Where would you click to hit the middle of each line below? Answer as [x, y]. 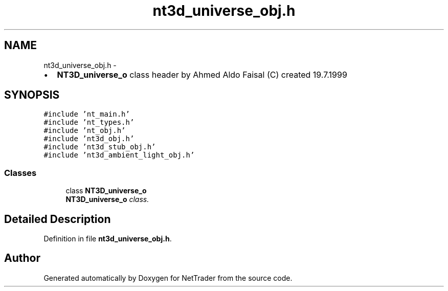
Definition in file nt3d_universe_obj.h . [108, 239]
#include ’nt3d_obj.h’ [89, 139]
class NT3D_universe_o [106, 191]
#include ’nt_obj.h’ [85, 131]
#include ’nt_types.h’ [89, 122]
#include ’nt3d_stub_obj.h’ [100, 147]
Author [22, 258]
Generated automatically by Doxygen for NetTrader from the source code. [168, 278]
